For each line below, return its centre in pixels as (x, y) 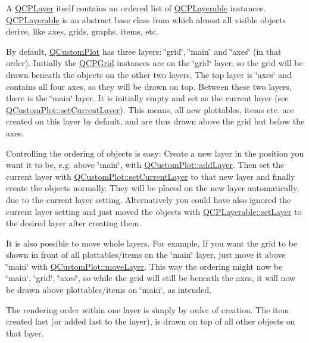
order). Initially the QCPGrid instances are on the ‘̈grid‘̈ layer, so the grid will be (154, 63)
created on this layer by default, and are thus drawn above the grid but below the (155, 121)
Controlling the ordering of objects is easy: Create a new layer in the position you (155, 153)
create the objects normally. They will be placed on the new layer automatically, (153, 188)
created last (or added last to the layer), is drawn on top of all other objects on (151, 321)
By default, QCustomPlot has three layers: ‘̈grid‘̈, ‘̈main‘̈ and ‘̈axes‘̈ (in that (144, 51)
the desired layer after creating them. (74, 223)
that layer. (25, 333)
